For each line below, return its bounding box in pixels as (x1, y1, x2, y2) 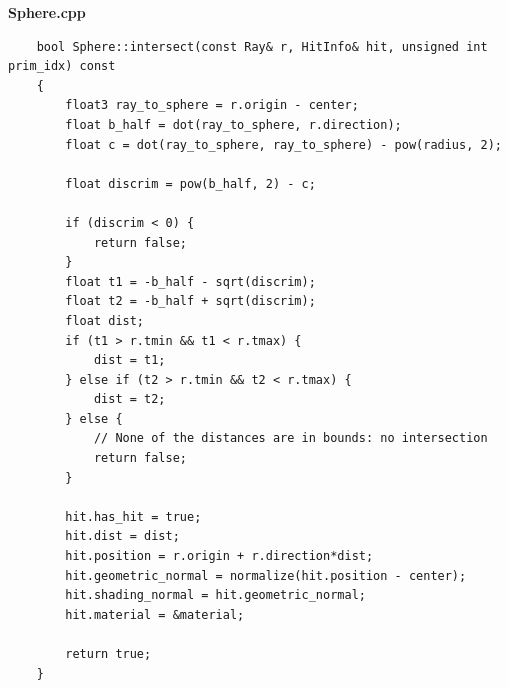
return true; (65, 647, 152, 661)
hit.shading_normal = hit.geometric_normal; (65, 588, 366, 603)
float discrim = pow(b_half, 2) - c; (65, 176, 316, 191)
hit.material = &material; (65, 607, 245, 622)
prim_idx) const (8, 59, 116, 74)
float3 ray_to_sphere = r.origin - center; (65, 98, 359, 113)
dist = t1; (93, 353, 166, 368)
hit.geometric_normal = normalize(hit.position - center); (65, 568, 467, 583)
